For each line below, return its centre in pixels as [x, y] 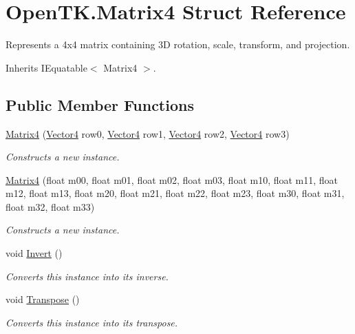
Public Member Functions [100, 104]
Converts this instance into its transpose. [92, 322]
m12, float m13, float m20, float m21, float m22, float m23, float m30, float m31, [175, 193]
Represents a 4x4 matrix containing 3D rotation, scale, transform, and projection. [178, 44]
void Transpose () [43, 299]
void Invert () [34, 253]
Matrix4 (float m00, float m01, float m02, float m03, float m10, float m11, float [172, 179]
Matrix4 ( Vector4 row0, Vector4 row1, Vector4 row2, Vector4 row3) [148, 133]
